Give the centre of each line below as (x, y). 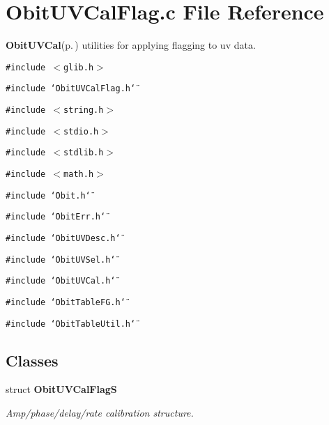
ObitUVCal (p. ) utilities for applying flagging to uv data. (131, 45)
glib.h (79, 67)
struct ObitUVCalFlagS (61, 389)
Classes (32, 360)
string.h (84, 110)
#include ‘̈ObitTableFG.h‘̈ (66, 302)
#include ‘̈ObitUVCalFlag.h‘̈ (71, 89)
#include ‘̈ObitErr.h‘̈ (56, 217)
